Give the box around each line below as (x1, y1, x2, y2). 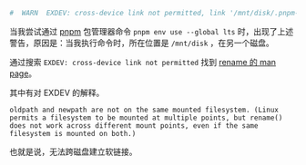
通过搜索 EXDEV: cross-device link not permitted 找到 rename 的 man (9, 56, 276, 67)
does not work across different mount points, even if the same (9, 121, 259, 131)
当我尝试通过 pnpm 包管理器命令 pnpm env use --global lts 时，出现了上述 (9, 25, 294, 36)
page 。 (9, 68, 37, 79)
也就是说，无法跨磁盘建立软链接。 (9, 146, 138, 157)
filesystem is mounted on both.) (9, 129, 137, 138)
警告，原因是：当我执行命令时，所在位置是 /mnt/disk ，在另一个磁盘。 (9, 37, 275, 48)
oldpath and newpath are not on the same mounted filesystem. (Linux (9, 105, 280, 114)
